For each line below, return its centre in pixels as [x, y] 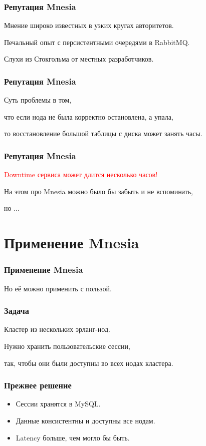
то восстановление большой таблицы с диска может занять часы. [103, 133]
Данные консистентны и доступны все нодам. [85, 420]
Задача [17, 311]
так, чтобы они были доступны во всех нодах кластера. [89, 363]
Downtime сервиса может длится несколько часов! [81, 174]
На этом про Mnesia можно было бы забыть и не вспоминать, [98, 191]
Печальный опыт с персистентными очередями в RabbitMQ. [97, 42]
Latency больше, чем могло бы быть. [73, 437]
